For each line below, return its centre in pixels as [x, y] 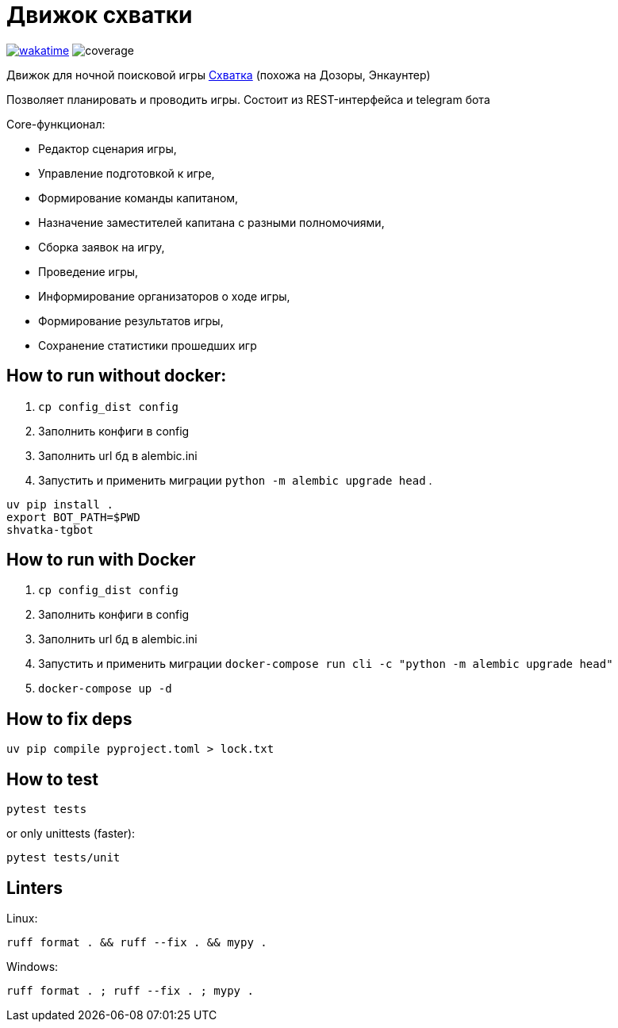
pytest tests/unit [63, 858]
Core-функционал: [56, 124]
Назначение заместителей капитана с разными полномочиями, [211, 222]
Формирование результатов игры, [131, 320]
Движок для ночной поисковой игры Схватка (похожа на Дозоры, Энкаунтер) [219, 75]
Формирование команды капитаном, [138, 198]
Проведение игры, [88, 271]
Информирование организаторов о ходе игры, [164, 296]
